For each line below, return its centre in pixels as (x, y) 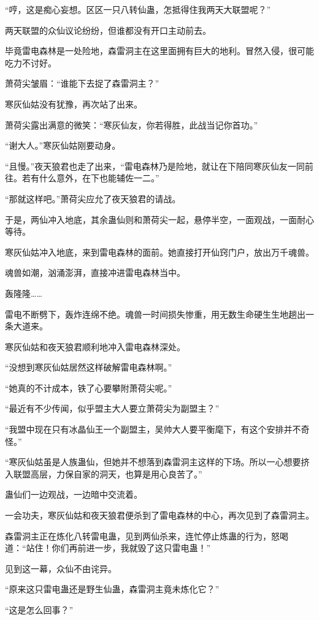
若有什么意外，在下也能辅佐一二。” (90, 178)
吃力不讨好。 (31, 62)
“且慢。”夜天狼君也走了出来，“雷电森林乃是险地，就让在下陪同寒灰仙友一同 (155, 166)
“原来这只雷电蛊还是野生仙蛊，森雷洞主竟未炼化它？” (112, 589)
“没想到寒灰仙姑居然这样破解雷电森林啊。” (89, 367)
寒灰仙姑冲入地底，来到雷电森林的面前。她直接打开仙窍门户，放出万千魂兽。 (159, 252)
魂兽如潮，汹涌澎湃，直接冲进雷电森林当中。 (95, 273)
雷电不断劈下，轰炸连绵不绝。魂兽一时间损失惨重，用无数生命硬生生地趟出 (155, 314)
